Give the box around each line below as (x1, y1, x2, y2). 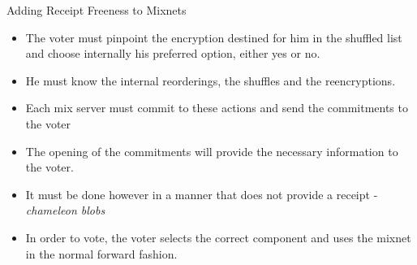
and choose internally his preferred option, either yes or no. (25, 45, 320, 62)
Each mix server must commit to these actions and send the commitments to (25, 99, 408, 116)
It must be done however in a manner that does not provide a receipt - (25, 185, 378, 202)
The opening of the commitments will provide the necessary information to (25, 142, 398, 159)
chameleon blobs (25, 202, 105, 219)
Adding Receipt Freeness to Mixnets (6, 2, 187, 18)
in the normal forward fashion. (25, 245, 178, 262)
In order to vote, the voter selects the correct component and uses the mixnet (25, 228, 411, 245)
